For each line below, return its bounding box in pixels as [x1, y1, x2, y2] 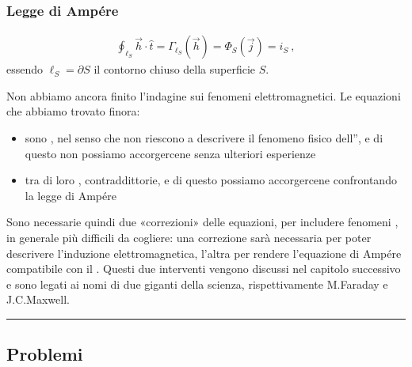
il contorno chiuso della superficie [93, 61, 256, 78]
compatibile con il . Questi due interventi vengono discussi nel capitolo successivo [6, 260, 401, 277]
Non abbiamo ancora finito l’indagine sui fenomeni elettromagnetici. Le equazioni [6, 87, 401, 104]
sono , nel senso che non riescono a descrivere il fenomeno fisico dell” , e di [25, 130, 383, 146]
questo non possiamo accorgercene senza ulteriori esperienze [25, 145, 316, 161]
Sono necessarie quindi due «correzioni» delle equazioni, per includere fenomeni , [6, 214, 399, 230]
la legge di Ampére [25, 187, 116, 203]
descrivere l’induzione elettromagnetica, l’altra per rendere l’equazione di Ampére [6, 244, 402, 261]
